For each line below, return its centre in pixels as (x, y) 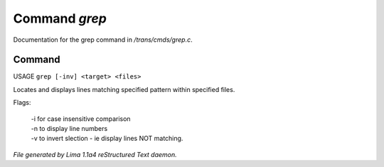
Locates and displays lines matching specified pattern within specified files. (124, 89)
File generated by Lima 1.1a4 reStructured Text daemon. (95, 154)
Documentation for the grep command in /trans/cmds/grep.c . (103, 40)
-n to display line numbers (69, 129)
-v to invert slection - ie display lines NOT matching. (107, 139)
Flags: (22, 103)
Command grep (60, 18)
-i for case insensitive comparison (81, 119)
